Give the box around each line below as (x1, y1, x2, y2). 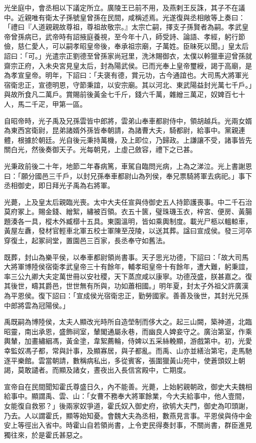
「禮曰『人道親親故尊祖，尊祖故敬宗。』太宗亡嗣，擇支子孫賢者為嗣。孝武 (4, 22, 242, 32)
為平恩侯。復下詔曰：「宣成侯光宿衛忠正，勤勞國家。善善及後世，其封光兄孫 (4, 290, 249, 301)
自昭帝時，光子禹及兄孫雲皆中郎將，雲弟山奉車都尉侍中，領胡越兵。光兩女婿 (4, 115, 252, 126)
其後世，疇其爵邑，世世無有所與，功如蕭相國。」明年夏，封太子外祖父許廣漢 (4, 281, 249, 291)
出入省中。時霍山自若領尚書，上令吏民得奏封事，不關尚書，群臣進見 (31, 420, 252, 430)
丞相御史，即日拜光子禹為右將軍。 (4, 180, 114, 190)
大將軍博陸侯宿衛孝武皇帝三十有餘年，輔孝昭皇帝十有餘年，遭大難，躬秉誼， (4, 261, 252, 272)
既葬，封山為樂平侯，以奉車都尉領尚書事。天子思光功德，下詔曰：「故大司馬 (4, 252, 249, 262)
